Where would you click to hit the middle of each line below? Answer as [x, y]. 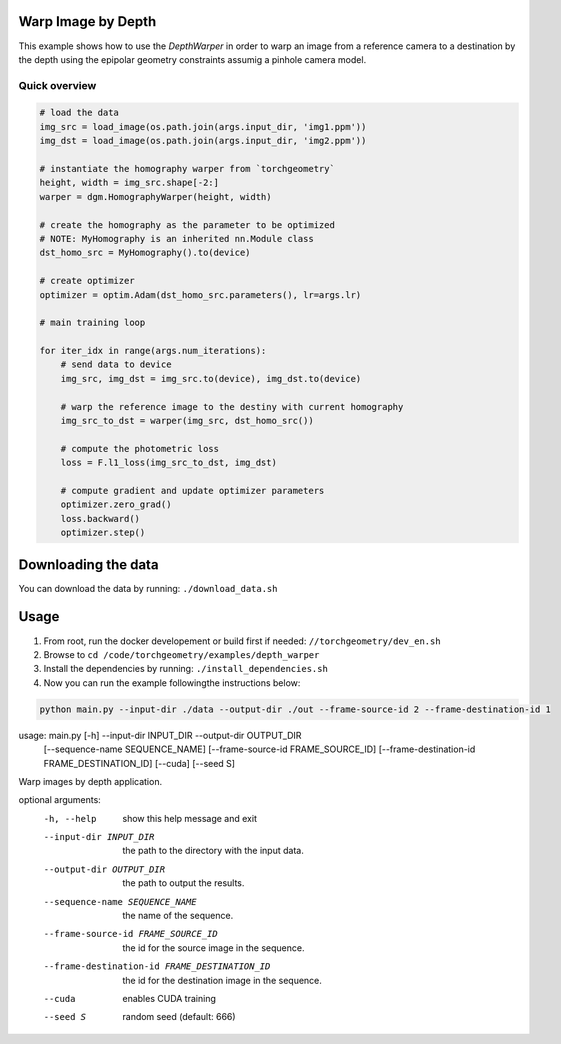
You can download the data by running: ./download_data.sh [148, 588]
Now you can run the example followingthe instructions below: [172, 682]
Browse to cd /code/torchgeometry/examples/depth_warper [181, 654]
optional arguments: [60, 800]
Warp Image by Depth [87, 21]
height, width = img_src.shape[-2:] [129, 183]
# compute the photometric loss [140, 448]
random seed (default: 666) [179, 1017]
